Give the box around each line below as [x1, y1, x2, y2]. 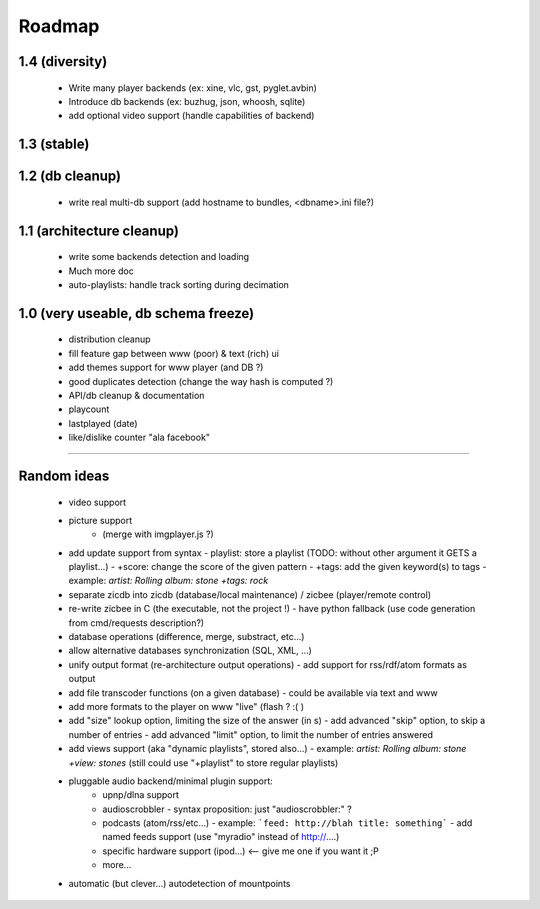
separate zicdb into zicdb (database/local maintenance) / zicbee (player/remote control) [68, 588, 432, 600]
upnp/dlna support [102, 789, 180, 801]
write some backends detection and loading [68, 251, 250, 263]
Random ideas [18, 467, 110, 484]
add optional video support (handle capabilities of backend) [68, 110, 315, 122]
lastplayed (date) [68, 417, 139, 429]
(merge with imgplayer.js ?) [102, 528, 214, 540]
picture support [68, 514, 133, 526]
